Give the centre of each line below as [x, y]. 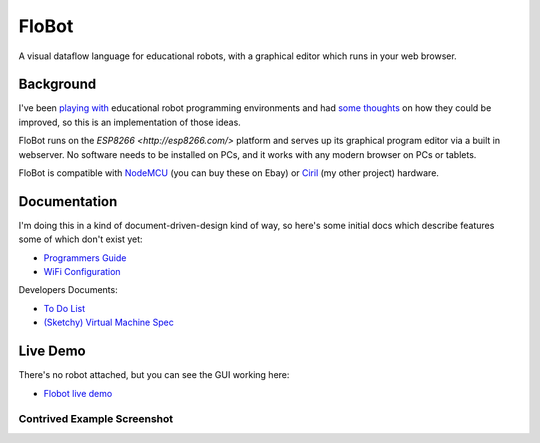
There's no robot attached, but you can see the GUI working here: [154, 375]
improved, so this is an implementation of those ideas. [130, 122]
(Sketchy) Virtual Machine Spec [108, 322]
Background [57, 84]
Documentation [68, 201]
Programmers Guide [85, 257]
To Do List [64, 308]
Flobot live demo [78, 393]
